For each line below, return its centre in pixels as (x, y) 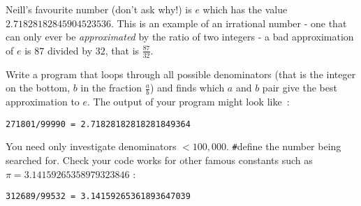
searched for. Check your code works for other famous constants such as (159, 160)
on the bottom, (38, 88)
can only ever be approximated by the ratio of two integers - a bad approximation (180, 37)
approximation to (43, 102)
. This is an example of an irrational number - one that (229, 23)
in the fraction (111, 88)
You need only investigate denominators (91, 146)
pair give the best (300, 88)
